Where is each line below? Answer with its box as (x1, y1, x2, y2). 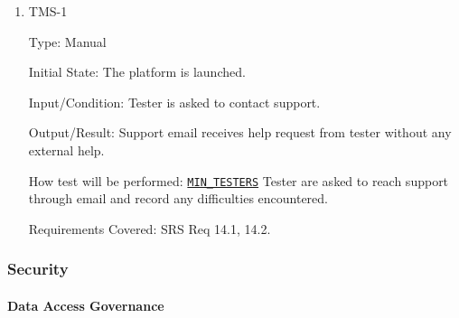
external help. (28, 140, 105, 159)
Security (7, 257, 69, 280)
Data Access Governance (7, 295, 164, 314)
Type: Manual (28, 32, 107, 51)
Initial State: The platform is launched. (28, 62, 246, 81)
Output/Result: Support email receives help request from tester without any (28, 123, 452, 142)
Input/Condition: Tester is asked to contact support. (28, 92, 321, 111)
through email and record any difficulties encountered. (28, 189, 328, 208)
